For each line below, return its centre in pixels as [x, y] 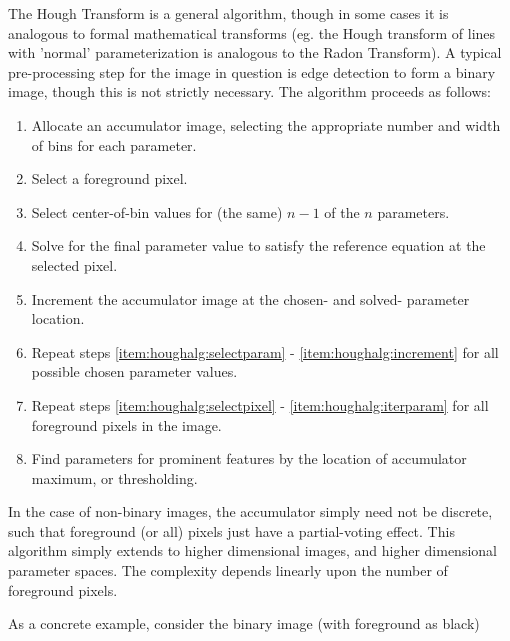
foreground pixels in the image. [126, 424]
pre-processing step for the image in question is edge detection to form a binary [252, 71]
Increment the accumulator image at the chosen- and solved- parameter [250, 298]
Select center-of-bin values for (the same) [157, 211]
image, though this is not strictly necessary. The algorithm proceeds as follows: [249, 91]
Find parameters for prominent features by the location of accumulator [249, 458]
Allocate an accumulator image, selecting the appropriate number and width [266, 124]
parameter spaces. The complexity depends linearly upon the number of [228, 570]
